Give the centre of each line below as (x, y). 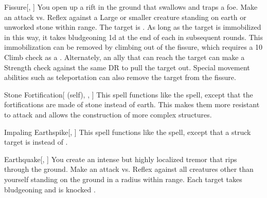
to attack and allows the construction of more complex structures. (108, 114)
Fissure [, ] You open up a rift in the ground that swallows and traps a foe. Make (131, 7)
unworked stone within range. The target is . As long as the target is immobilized (133, 27)
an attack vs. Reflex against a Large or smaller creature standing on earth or (125, 17)
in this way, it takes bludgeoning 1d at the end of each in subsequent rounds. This (133, 37)
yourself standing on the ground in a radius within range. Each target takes (123, 179)
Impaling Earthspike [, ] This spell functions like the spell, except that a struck (128, 132)
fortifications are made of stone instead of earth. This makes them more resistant (132, 104)
